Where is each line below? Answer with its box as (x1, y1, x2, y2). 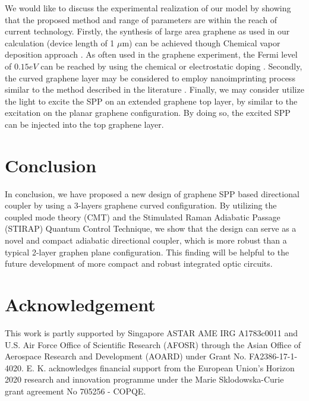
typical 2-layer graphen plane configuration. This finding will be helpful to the (5, 245, 289, 258)
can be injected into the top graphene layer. (5, 118, 164, 130)
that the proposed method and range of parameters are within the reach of (5, 13, 278, 26)
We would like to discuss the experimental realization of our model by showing (5, 2, 291, 14)
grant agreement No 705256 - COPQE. (5, 384, 146, 397)
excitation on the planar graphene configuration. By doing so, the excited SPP (5, 106, 291, 119)
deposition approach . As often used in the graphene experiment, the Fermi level (5, 48, 298, 61)
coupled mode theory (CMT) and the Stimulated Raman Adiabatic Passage (5, 210, 280, 223)
